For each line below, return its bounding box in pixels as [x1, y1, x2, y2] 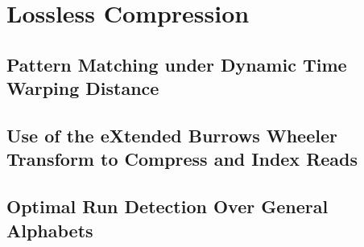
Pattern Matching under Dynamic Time [6, 51, 347, 76]
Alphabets [6, 217, 93, 242]
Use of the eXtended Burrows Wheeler [6, 122, 337, 147]
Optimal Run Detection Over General [6, 194, 329, 219]
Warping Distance [6, 76, 159, 101]
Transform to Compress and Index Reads [6, 146, 358, 171]
